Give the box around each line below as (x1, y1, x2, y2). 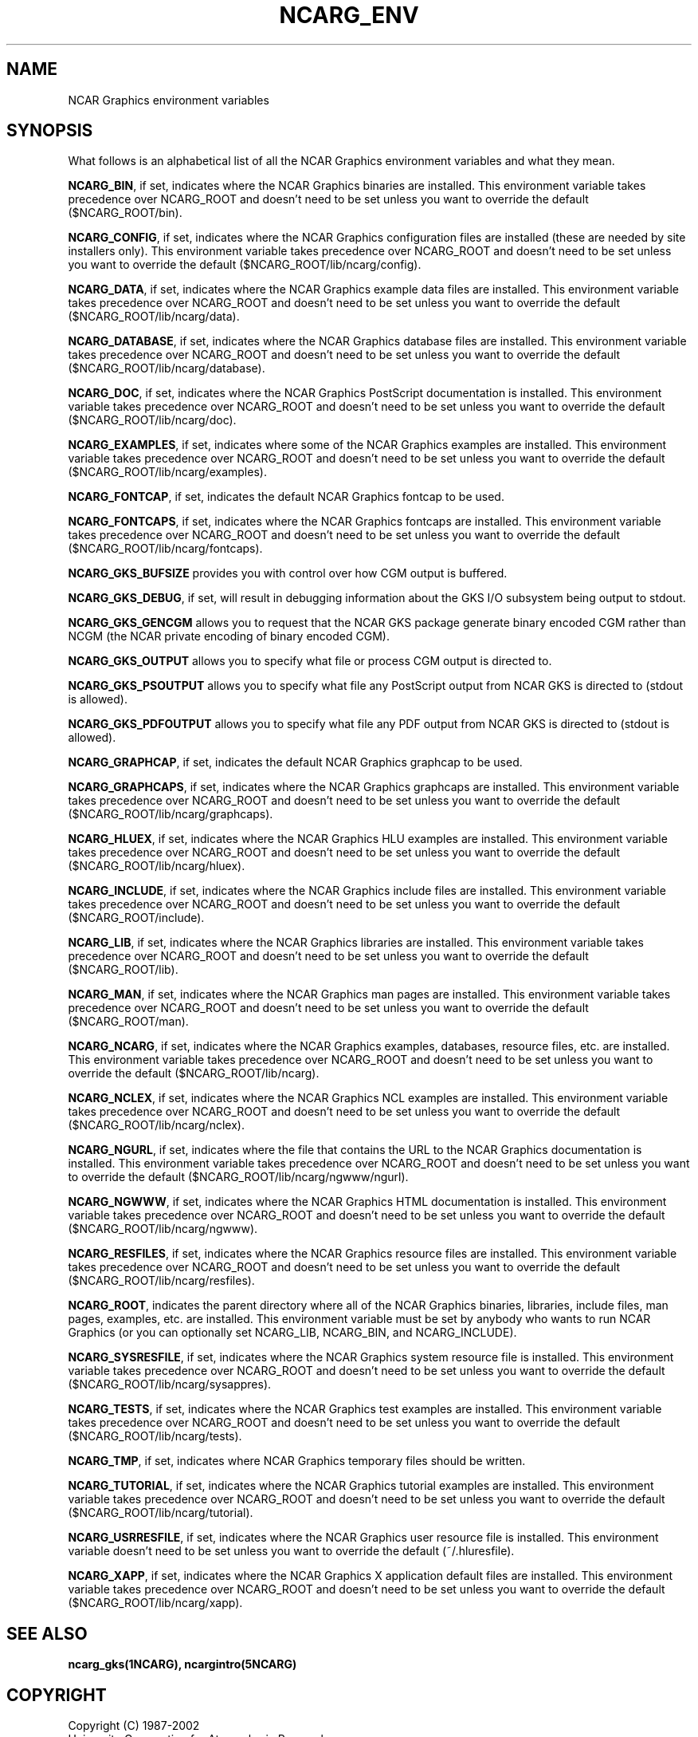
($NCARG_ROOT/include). (68, 911, 205, 925)
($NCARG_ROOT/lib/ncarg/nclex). (68, 1118, 245, 1132)
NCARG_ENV (279, 2, 419, 29)
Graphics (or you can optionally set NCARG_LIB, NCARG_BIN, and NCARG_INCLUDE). (68, 1325, 517, 1340)
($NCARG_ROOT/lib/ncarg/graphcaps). (68, 807, 273, 821)
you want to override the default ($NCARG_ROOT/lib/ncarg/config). (68, 258, 422, 272)
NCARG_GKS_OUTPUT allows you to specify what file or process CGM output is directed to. (68, 654, 552, 668)
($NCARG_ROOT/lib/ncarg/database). (68, 361, 265, 376)
